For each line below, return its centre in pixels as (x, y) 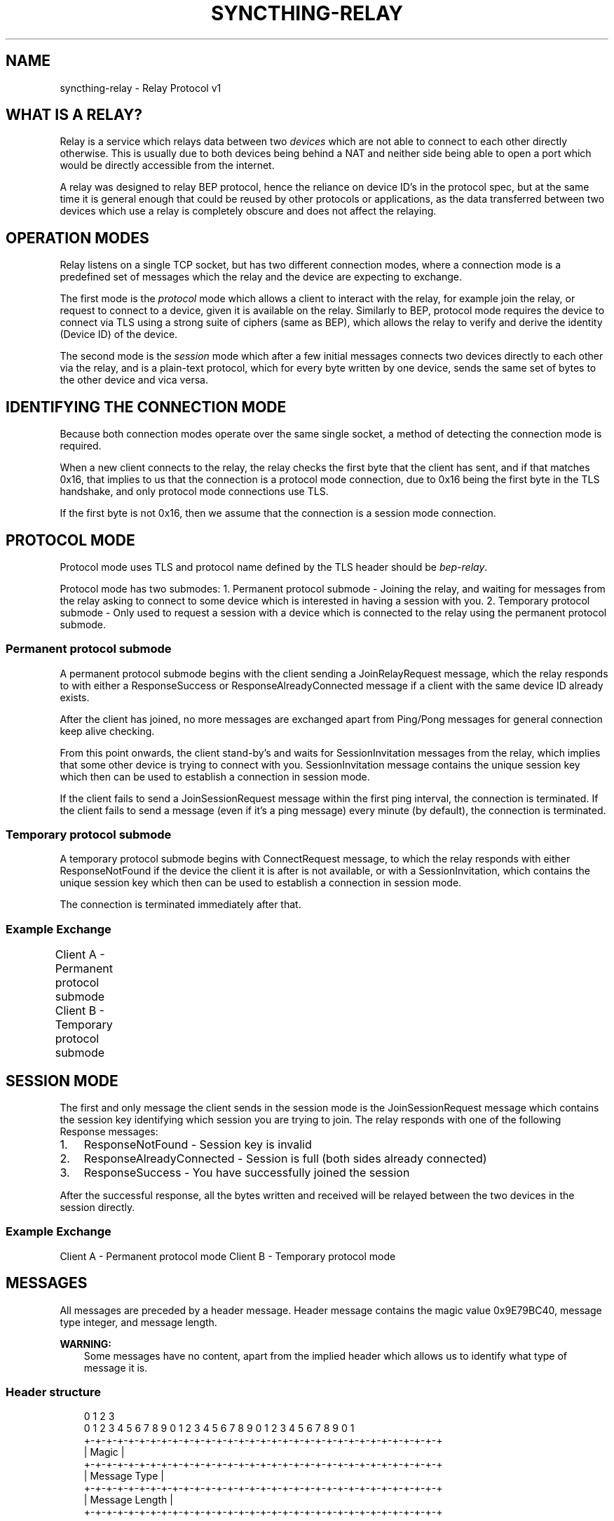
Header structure (54, 1392)
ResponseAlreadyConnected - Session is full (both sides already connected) (285, 1159)
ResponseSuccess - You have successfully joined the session (247, 1173)
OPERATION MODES (77, 238)
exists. (75, 697)
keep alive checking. (107, 731)
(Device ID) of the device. (119, 334)
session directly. (97, 1208)
